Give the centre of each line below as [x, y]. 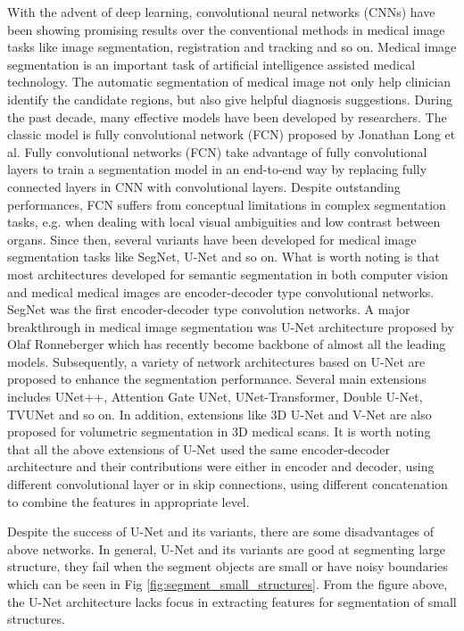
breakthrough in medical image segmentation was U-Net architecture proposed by [231, 326]
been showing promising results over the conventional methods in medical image [226, 29]
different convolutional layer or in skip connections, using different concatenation [228, 484]
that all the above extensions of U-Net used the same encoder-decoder [199, 448]
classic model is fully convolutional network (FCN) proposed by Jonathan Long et [232, 134]
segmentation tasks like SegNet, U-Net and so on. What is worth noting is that [224, 257]
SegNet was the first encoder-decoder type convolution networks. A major [209, 309]
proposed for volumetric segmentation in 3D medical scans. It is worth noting [219, 432]
